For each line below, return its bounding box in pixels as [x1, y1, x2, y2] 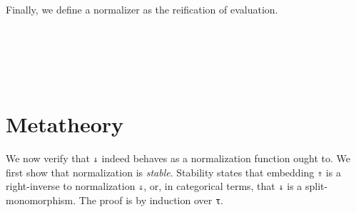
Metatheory [6, 110, 124, 139]
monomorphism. [6, 193, 76, 208]
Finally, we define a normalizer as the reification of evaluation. [6, 2, 278, 16]
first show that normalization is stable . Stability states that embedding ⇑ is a [6, 164, 341, 179]
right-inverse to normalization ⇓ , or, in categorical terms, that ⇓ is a [6, 179, 302, 194]
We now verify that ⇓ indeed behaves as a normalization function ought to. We [6, 151, 351, 166]
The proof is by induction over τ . [78, 193, 223, 208]
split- [305, 179, 328, 194]
